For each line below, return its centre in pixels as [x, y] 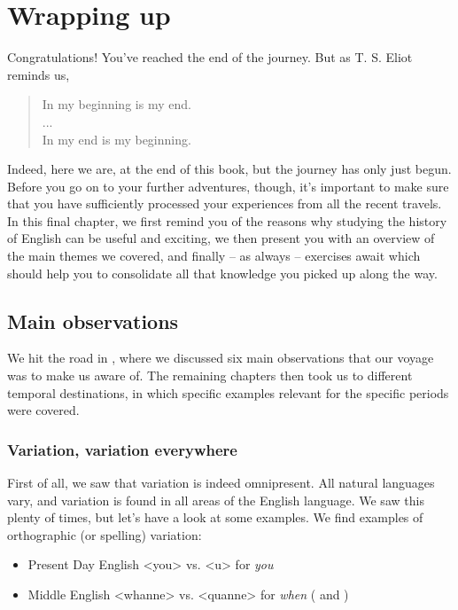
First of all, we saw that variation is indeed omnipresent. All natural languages [221, 483]
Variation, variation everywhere [122, 449]
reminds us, [39, 74]
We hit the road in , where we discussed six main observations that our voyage [221, 358]
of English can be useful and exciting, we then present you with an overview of [221, 238]
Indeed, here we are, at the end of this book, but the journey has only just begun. [229, 169]
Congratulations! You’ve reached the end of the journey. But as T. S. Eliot [210, 57]
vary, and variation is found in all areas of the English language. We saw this [216, 500]
